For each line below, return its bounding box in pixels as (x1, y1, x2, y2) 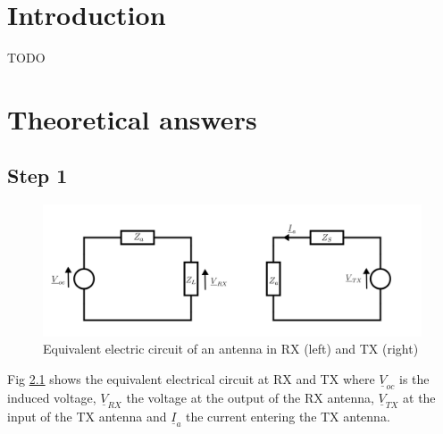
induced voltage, (7, 388, 96, 406)
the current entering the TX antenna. (186, 406, 390, 425)
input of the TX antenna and (7, 406, 167, 425)
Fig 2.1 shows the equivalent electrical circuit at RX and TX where (7, 369, 375, 388)
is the (398, 369, 430, 388)
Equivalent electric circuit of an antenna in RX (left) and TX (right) (43, 339, 419, 358)
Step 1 (7, 162, 68, 189)
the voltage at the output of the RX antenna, (126, 388, 374, 406)
